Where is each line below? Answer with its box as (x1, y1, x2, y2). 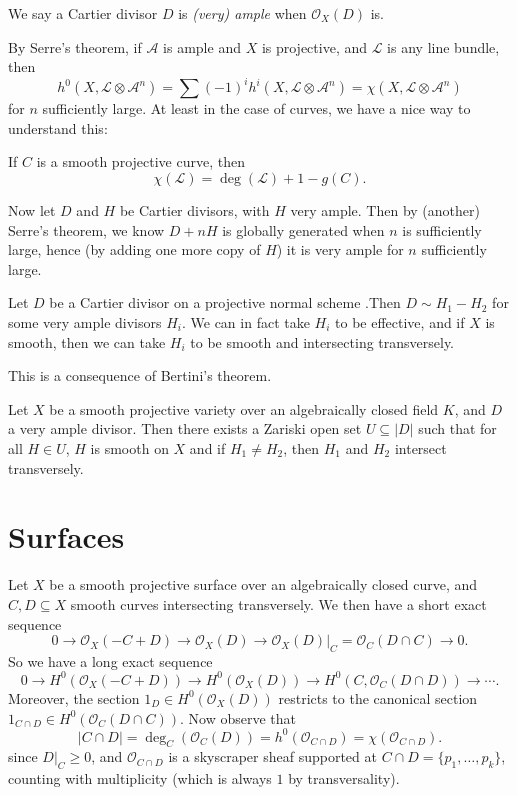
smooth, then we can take (8, 331, 166, 352)
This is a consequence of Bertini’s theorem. (8, 365, 272, 386)
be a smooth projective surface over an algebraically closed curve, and (49, 574, 478, 595)
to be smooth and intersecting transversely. (190, 331, 455, 352)
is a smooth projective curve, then (36, 151, 245, 172)
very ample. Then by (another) (290, 200, 480, 221)
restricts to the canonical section (278, 687, 478, 708)
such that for (418, 418, 497, 439)
